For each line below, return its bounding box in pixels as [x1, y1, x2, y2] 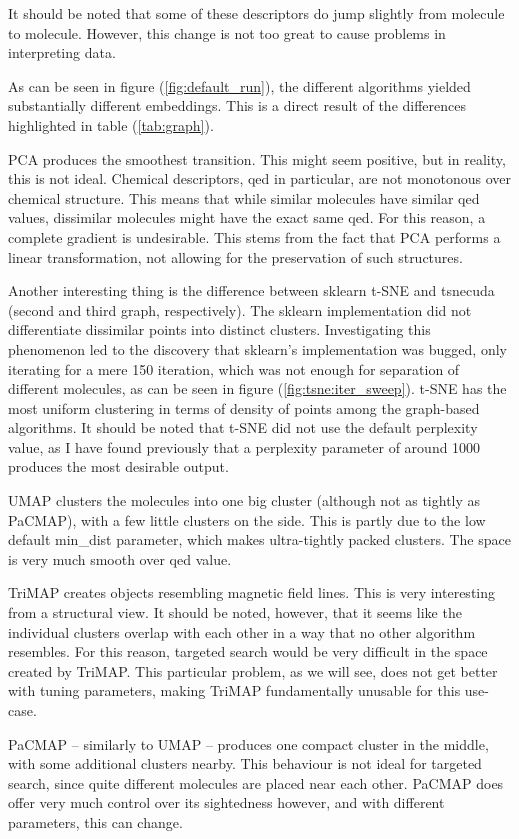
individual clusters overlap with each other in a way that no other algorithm [8, 621, 476, 642]
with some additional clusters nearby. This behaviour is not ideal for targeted [8, 753, 482, 774]
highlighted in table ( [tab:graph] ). [8, 114, 214, 135]
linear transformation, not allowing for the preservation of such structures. [8, 246, 463, 267]
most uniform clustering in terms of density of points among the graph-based [8, 397, 480, 418]
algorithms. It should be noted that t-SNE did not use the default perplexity [8, 417, 478, 438]
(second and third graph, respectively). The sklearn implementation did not [8, 299, 472, 320]
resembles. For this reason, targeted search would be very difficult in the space [8, 641, 488, 662]
